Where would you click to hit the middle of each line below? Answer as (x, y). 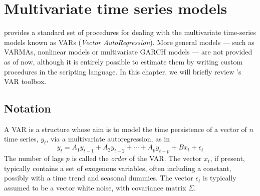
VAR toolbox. (25, 81)
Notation (28, 108)
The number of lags (34, 158)
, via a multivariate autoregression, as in (108, 139)
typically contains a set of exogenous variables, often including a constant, (118, 168)
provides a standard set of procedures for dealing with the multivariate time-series (130, 32)
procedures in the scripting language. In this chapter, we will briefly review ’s (123, 71)
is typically (220, 178)
